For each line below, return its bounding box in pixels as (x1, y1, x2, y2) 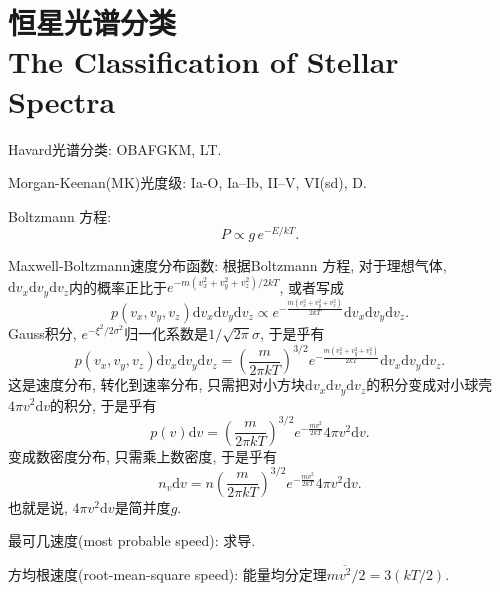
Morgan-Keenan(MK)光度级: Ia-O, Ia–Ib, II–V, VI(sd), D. (8, 172, 367, 193)
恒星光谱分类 (8, 2, 177, 43)
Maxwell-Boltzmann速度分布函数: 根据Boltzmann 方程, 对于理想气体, (8, 255, 447, 276)
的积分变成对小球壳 (366, 374, 493, 395)
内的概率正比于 (69, 276, 168, 297)
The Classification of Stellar (8, 41, 399, 82)
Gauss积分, (8, 323, 77, 343)
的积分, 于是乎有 (50, 394, 157, 415)
